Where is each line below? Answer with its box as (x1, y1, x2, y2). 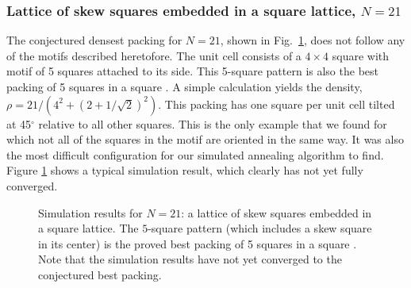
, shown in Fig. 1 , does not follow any (220, 32, 405, 48)
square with (332, 47, 390, 63)
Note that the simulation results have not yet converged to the (38, 251, 342, 267)
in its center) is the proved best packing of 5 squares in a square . (38, 235, 357, 252)
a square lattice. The (38, 220, 139, 236)
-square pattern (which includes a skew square (148, 220, 372, 236)
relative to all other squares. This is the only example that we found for (38, 115, 387, 132)
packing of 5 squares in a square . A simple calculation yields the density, (6, 79, 363, 94)
